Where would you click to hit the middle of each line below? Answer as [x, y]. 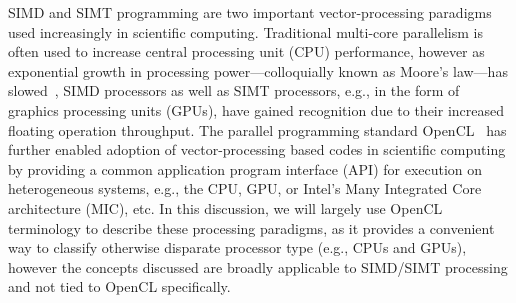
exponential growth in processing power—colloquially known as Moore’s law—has [258, 70]
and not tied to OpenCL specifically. [119, 286]
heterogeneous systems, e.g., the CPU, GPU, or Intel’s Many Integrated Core [245, 188]
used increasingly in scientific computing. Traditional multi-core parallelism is [246, 31]
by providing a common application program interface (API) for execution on [245, 168]
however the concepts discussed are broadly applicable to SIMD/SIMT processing [258, 266]
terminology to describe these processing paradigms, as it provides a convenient [251, 227]
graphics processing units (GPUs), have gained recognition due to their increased [256, 109]
